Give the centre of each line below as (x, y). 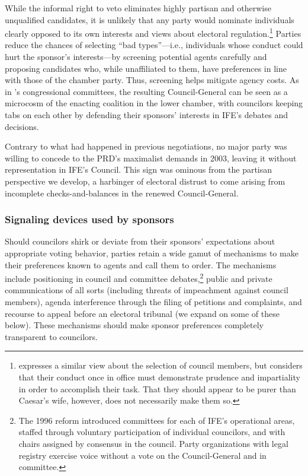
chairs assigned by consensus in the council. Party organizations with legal (153, 443)
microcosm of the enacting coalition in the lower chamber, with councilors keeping (154, 103)
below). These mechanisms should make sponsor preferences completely (134, 325)
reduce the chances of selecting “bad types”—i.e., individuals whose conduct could (154, 45)
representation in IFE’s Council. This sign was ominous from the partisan (139, 169)
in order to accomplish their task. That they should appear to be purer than (157, 388)
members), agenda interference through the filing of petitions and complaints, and (153, 302)
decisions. (22, 126)
